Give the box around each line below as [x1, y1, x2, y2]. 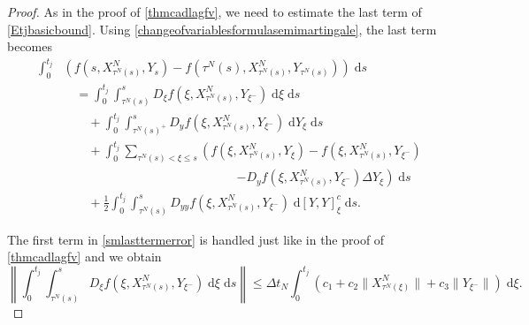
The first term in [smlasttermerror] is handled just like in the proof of [7, 230, 385, 248]
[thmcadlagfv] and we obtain [7, 247, 162, 266]
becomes [7, 37, 53, 56]
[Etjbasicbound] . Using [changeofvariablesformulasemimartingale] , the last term [7, 19, 437, 38]
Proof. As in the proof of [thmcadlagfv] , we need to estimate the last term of [7, 3, 422, 20]
